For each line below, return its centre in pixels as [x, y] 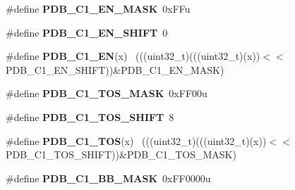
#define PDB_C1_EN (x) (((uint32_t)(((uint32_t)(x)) [133, 56]
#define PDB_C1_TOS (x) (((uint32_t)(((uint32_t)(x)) [136, 140]
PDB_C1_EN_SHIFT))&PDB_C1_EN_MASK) [115, 69]
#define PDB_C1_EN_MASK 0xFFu [98, 8]
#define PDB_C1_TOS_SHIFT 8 [90, 116]
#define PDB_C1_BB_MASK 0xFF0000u [108, 178]
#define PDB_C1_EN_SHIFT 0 [87, 32]
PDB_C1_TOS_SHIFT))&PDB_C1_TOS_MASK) [121, 154]
